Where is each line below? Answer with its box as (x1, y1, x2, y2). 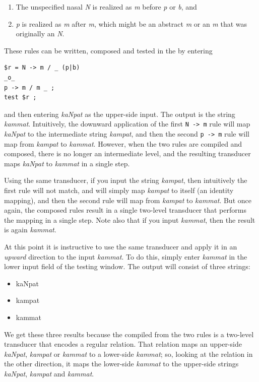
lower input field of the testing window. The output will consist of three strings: (4, 261, 250, 272)
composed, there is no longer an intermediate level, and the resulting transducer (4, 148, 251, 159)
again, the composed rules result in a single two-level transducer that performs (4, 205, 246, 215)
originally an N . (16, 28, 64, 39)
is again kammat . (4, 224, 56, 235)
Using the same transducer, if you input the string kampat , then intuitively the (4, 175, 247, 185)
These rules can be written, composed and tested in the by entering (4, 45, 213, 55)
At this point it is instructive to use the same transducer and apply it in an (4, 241, 237, 251)
